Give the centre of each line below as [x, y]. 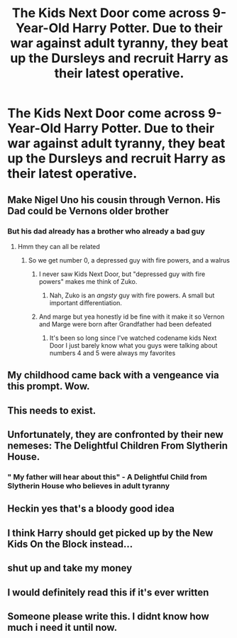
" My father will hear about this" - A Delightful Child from [108, 477]
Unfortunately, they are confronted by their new [115, 435]
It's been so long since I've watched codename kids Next [133, 338]
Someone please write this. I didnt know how [108, 616]
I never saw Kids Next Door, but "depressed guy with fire [122, 274]
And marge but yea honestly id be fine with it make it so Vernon [132, 317]
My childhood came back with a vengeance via [113, 375]
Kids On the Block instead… [70, 544]
